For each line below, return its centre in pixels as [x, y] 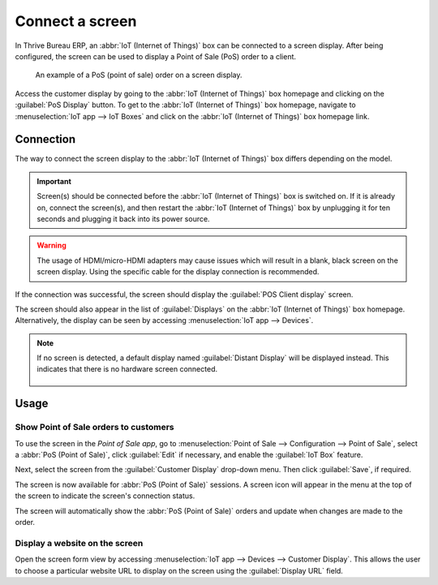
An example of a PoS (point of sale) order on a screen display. [139, 75]
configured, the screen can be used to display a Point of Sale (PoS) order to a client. [155, 56]
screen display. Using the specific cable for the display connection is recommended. [178, 272]
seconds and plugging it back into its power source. [123, 218]
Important [54, 181]
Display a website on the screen [79, 543]
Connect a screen [76, 21]
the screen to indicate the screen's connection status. [105, 496]
